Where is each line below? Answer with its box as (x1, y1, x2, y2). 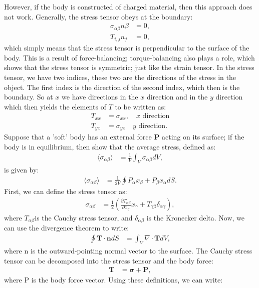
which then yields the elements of (4, 101, 106, 111)
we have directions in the (62, 91, 138, 102)
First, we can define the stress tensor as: (4, 186, 127, 196)
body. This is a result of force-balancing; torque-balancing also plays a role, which (4, 52, 255, 62)
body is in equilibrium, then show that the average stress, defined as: (4, 141, 216, 151)
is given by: (4, 164, 39, 174)
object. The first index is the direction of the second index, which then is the (4, 81, 240, 92)
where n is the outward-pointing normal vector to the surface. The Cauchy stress (4, 245, 252, 255)
